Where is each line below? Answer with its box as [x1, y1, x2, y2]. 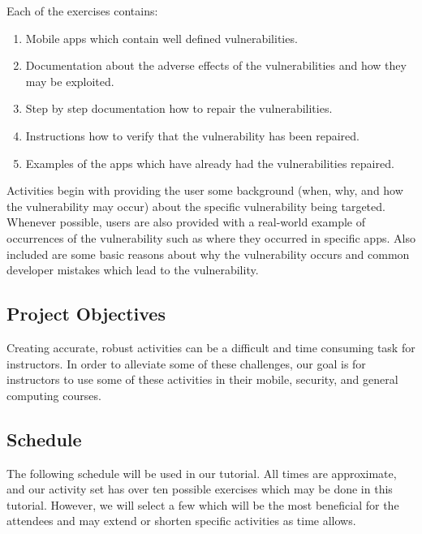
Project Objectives [6, 301, 166, 326]
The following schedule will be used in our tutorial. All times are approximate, [6, 464, 397, 481]
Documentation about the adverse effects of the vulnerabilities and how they [25, 57, 407, 74]
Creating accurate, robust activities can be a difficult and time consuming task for [6, 338, 416, 355]
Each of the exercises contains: [6, 2, 158, 19]
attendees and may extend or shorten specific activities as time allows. [6, 512, 356, 529]
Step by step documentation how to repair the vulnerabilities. [25, 100, 333, 117]
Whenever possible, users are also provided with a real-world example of [6, 213, 365, 230]
